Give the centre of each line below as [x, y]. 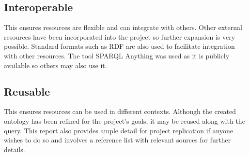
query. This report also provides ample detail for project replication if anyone [119, 130]
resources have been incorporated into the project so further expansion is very [120, 36]
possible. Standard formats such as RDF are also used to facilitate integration [119, 46]
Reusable [27, 91]
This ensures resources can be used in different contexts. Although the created [120, 111]
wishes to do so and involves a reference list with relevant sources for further [117, 140]
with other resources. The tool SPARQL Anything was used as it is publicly [117, 55]
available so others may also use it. [55, 65]
